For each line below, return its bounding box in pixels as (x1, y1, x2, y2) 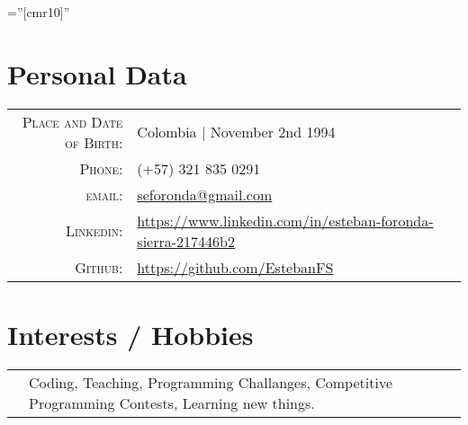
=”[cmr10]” (7, 3, 70, 21)
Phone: (79, 157, 123, 179)
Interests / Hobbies (7, 315, 254, 352)
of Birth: (65, 131, 123, 153)
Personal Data (7, 55, 187, 92)
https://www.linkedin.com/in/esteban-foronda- (137, 209, 434, 231)
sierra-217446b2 (137, 230, 235, 252)
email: (85, 183, 123, 205)
